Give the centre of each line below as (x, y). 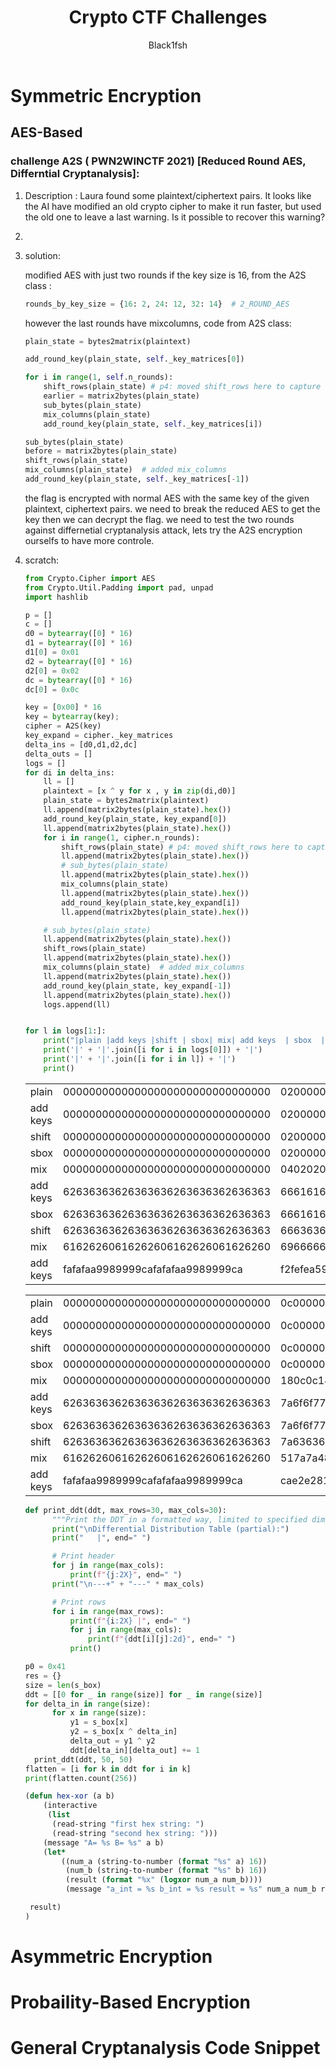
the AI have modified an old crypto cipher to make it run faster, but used (173, 206)
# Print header (83, 1556)
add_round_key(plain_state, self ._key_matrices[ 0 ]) (134, 359)
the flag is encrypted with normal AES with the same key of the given (167, 498)
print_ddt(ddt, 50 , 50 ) (83, 1759)
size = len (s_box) (63, 1685)
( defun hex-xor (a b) (69, 1796)
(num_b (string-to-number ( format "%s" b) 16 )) (166, 1871)
